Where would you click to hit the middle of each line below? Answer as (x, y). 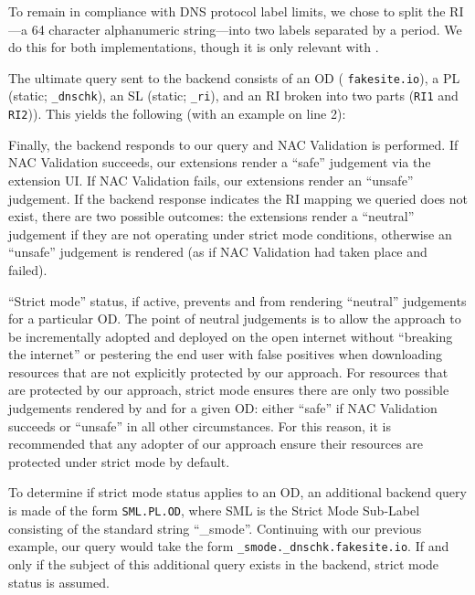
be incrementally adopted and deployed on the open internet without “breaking (231, 336)
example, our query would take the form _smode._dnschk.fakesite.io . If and (229, 546)
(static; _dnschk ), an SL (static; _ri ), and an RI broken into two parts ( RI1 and (233, 96)
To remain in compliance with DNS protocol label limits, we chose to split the (227, 11)
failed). (28, 269)
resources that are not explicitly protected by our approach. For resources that (228, 372)
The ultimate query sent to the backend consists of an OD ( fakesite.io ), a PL (234, 77)
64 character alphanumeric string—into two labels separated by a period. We (247, 29)
